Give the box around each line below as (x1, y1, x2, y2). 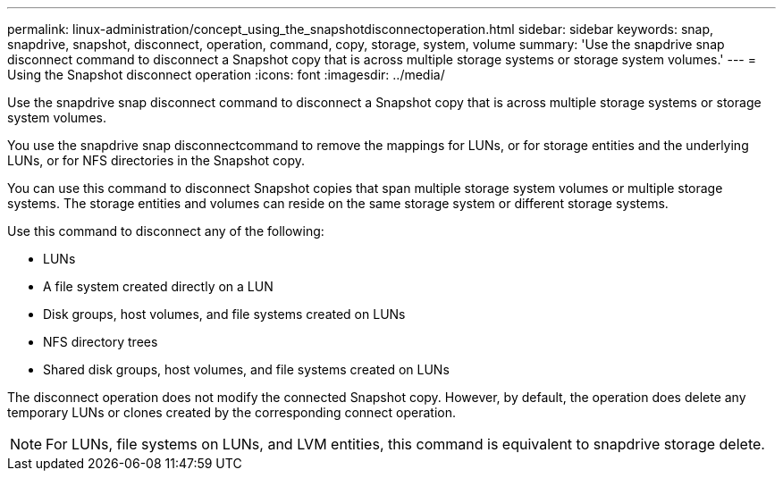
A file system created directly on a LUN (43, 279, 274, 294)
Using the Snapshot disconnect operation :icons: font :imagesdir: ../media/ (7, 67, 445, 82)
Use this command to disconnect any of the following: (7, 223, 324, 239)
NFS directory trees (43, 334, 158, 349)
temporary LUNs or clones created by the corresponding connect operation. (7, 405, 457, 420)
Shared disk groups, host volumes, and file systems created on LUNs (43, 362, 450, 377)
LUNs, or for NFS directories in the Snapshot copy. (7, 153, 306, 168)
